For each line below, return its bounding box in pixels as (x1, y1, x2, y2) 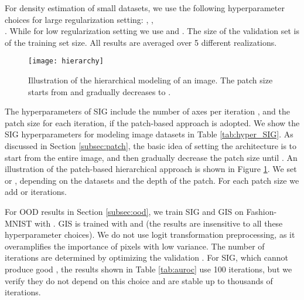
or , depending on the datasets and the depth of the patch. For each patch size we (5, 174, 299, 186)
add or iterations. (5, 186, 67, 198)
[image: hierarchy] (28, 57, 104, 66)
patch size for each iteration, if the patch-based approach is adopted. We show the (5, 116, 300, 129)
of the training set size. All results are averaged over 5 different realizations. (5, 36, 277, 48)
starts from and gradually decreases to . (28, 85, 171, 97)
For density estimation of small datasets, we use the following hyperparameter (5, 2, 285, 14)
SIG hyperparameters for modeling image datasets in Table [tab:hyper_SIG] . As (5, 128, 293, 140)
